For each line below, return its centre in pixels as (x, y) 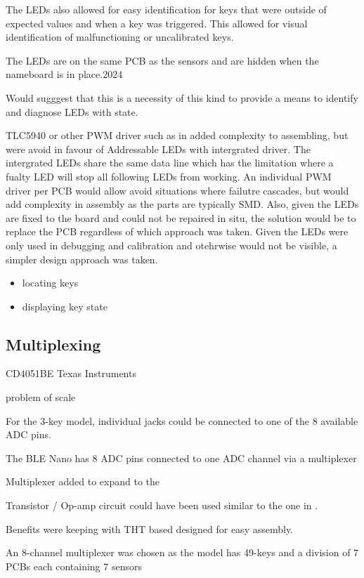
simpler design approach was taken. (82, 259)
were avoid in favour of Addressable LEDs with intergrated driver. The (158, 149)
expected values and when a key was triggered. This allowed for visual (157, 23)
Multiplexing (53, 344)
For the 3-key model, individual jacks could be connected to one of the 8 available (182, 420)
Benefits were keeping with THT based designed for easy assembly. (150, 528)
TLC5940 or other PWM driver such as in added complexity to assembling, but (177, 135)
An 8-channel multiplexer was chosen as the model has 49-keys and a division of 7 (182, 552)
